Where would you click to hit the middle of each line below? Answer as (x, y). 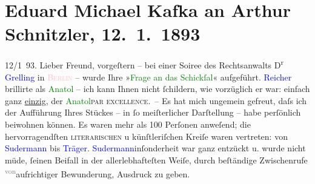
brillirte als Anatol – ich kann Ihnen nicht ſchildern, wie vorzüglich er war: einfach (157, 89)
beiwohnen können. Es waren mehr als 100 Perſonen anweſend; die (128, 124)
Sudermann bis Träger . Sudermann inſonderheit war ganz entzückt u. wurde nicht (155, 148)
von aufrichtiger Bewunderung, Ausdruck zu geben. (98, 173)
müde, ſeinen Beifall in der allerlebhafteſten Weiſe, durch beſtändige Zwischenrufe (156, 159)
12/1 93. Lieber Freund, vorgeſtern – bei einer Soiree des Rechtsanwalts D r (144, 64)
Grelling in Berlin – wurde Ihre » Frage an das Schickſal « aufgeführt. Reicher (148, 77)
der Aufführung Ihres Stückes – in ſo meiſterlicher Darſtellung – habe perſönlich (153, 112)
